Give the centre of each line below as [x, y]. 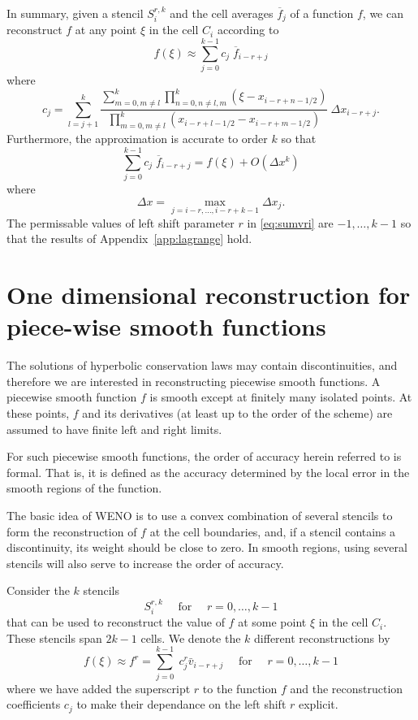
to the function [240, 688]
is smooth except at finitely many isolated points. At [281, 397]
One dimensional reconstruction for [209, 295]
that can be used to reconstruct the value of [116, 622]
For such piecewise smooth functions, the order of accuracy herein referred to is [204, 456]
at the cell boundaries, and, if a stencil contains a [273, 531]
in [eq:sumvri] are [290, 222]
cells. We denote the [191, 638]
